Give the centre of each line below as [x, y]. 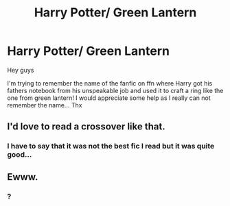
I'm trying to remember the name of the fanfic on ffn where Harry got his [110, 83]
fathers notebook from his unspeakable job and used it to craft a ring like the [115, 90]
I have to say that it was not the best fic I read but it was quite [111, 146]
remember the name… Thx [45, 105]
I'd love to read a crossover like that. [87, 127]
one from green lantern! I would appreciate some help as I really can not [109, 98]
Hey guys [21, 70]
